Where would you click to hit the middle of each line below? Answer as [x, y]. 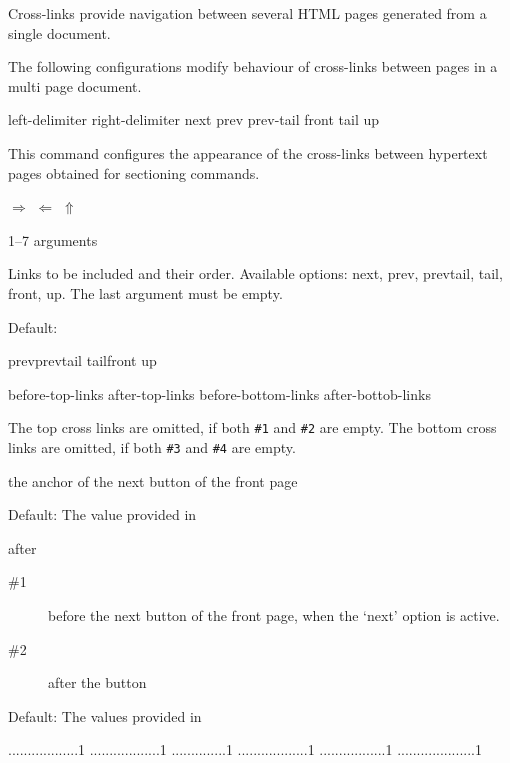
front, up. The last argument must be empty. [145, 292]
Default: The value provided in [102, 514]
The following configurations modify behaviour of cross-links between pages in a [253, 66]
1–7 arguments [53, 239]
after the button [97, 682]
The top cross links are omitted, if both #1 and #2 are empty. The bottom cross [252, 427]
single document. [59, 32]
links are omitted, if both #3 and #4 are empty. [152, 446]
